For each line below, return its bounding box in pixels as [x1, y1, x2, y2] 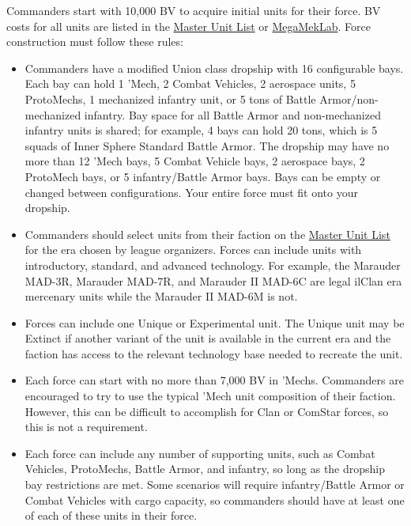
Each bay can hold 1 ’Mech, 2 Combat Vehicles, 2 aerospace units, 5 [25, 75, 356, 92]
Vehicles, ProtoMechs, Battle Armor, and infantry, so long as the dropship [25, 460, 386, 477]
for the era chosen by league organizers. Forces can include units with [25, 241, 362, 258]
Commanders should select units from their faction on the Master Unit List [25, 225, 390, 242]
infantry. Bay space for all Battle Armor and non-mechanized [84, 106, 381, 123]
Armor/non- [319, 90, 379, 107]
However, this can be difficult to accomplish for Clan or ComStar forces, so [25, 403, 389, 419]
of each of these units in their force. [25, 507, 198, 524]
